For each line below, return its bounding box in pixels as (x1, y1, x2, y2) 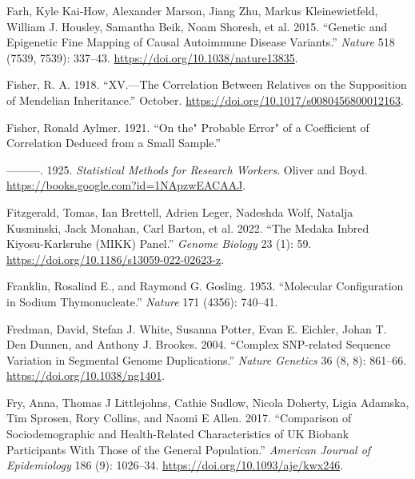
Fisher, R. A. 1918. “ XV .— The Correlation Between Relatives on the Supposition (6, 76, 407, 93)
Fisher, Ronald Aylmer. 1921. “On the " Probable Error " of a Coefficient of (6, 118, 369, 135)
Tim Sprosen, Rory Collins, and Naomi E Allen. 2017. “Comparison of (6, 409, 352, 426)
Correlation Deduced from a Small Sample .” (6, 134, 221, 151)
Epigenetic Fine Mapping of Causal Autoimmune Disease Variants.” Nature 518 (6, 34, 395, 50)
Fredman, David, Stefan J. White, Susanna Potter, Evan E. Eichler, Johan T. (6, 320, 387, 337)
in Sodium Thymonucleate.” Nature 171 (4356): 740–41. (6, 293, 278, 309)
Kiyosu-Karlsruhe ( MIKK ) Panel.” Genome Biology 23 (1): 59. (6, 235, 312, 252)
